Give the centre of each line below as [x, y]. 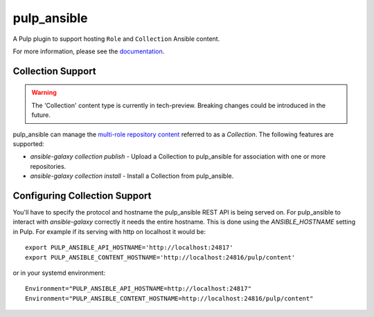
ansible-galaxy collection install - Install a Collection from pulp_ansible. [132, 176]
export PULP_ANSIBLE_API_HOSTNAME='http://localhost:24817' [129, 248]
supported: [28, 144]
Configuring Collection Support [82, 196]
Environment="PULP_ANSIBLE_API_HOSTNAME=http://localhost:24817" [139, 289]
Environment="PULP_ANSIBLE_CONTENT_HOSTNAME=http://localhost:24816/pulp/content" [169, 298]
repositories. [48, 166]
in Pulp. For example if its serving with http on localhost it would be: [109, 231]
